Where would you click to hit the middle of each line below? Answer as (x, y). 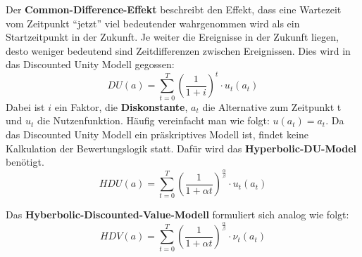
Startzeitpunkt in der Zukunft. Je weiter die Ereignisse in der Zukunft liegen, (172, 37)
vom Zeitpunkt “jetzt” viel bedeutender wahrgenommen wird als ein (153, 23)
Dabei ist (25, 106)
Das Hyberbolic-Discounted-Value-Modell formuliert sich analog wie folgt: (177, 215)
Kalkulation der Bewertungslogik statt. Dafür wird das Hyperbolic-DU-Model (181, 148)
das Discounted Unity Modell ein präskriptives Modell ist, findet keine (157, 134)
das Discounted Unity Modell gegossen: (90, 64)
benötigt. (25, 162)
